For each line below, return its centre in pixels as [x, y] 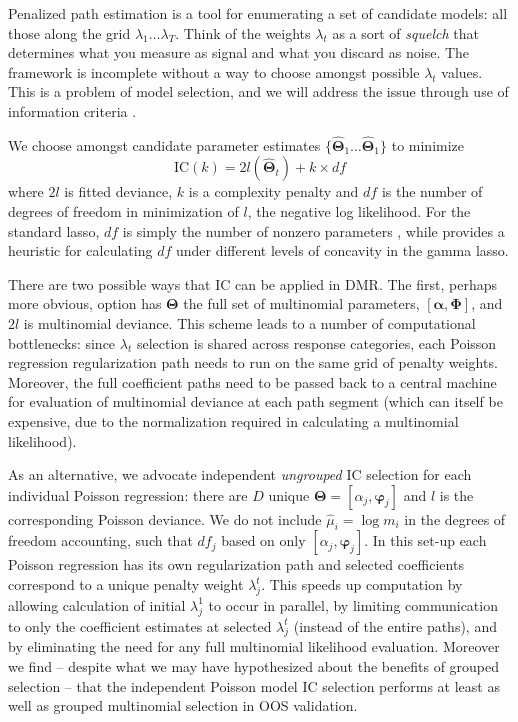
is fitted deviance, [118, 191]
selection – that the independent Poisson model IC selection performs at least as [254, 685]
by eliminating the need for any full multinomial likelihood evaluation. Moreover [254, 646]
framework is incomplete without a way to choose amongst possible [214, 71]
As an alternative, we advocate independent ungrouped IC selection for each [240, 474]
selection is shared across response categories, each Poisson [316, 342]
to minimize [428, 144]
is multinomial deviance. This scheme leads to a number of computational [249, 322]
